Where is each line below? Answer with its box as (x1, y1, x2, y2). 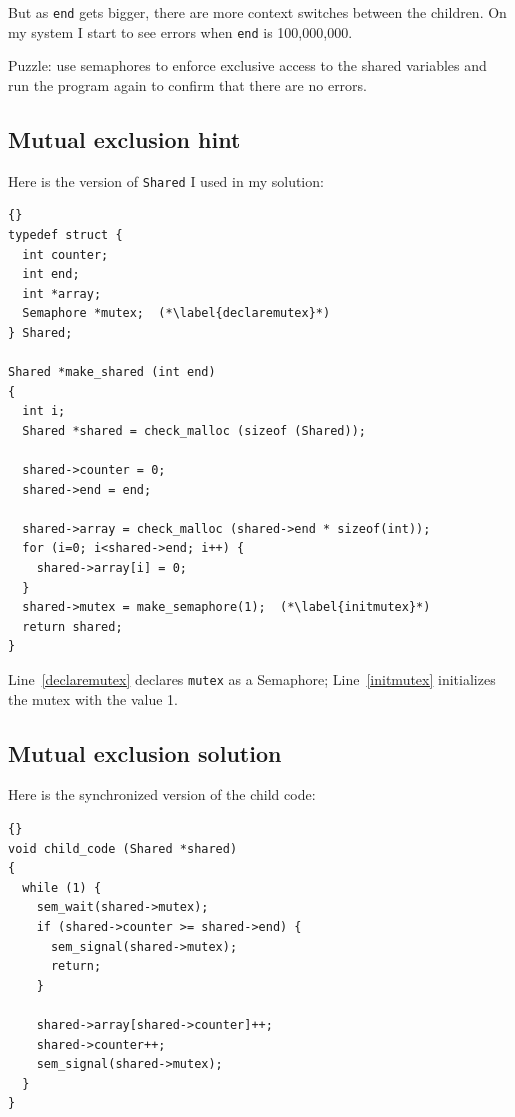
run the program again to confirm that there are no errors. (8, 74, 368, 95)
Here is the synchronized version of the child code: (8, 784, 316, 805)
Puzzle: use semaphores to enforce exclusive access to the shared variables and (8, 55, 487, 76)
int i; (22, 404, 66, 419)
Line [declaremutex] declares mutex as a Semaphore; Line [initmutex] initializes (8, 669, 496, 690)
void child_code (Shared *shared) (8, 841, 238, 856)
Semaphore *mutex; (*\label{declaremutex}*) (22, 306, 331, 321)
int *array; (22, 286, 102, 301)
